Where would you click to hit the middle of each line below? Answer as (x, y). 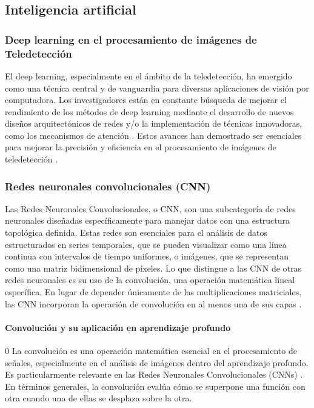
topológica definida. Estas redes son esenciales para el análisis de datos (136, 232)
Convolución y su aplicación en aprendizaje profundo (118, 327)
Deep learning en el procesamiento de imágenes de (131, 39)
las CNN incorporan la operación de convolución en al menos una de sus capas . (153, 303)
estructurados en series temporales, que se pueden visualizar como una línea (146, 244)
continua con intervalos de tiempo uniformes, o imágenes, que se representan (147, 256)
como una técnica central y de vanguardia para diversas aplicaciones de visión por (157, 88)
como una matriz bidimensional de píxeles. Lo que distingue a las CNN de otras (153, 268)
